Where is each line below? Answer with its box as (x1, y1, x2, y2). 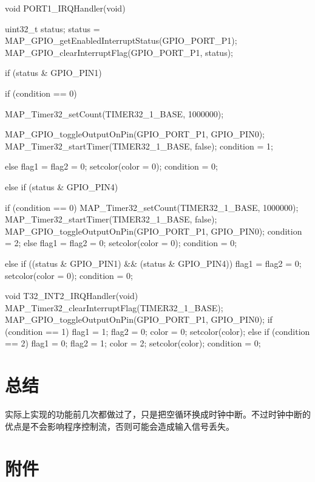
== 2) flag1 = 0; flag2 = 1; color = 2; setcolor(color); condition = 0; (5, 337, 261, 349)
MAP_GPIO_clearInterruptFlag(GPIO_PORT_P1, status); (5, 46, 234, 58)
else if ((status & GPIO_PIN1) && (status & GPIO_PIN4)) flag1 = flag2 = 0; (5, 256, 302, 269)
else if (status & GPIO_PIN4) (5, 180, 118, 193)
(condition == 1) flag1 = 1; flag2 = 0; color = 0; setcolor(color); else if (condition (5, 325, 310, 337)
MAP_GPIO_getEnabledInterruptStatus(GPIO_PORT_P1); (5, 34, 237, 47)
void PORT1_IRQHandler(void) (5, 2, 126, 14)
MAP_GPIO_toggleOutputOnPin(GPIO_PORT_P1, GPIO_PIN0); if (5, 313, 273, 326)
